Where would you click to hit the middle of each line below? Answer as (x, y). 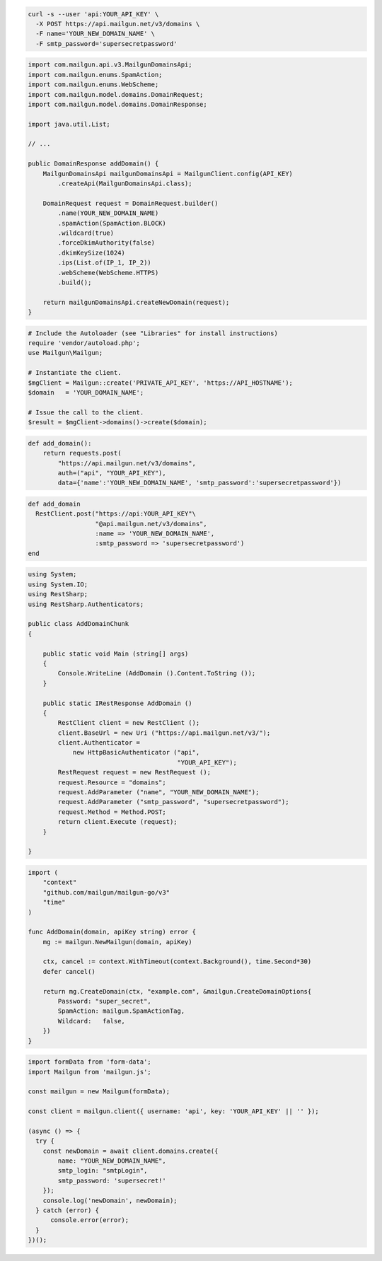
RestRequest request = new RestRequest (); (134, 772)
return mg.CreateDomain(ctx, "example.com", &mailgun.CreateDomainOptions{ (177, 991)
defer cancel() (69, 971)
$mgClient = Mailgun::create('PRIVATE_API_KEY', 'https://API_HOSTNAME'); (161, 383)
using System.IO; (58, 584)
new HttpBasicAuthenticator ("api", (136, 752)
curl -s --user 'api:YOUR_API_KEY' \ (93, 14)
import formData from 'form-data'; (89, 1062)
